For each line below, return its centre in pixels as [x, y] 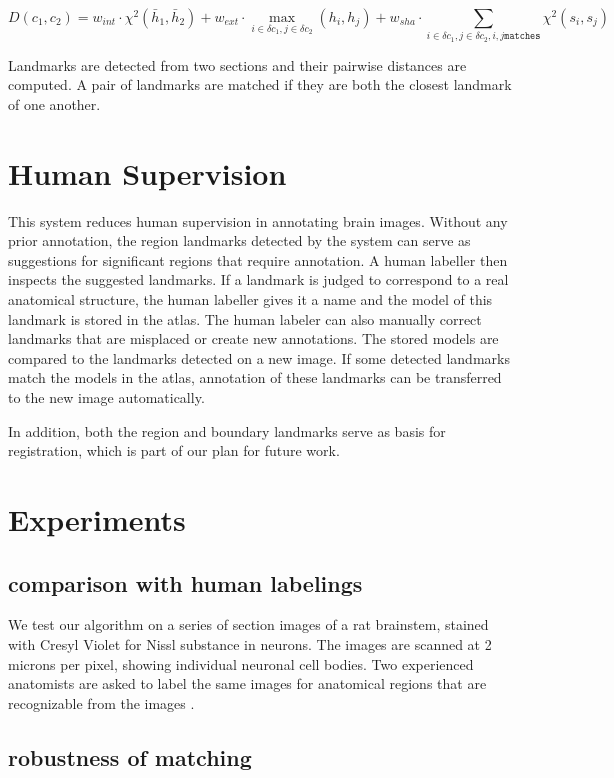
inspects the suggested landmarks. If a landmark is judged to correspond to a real [258, 279]
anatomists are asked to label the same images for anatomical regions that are [247, 683]
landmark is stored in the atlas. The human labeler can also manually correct [245, 318]
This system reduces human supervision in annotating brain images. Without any [258, 220]
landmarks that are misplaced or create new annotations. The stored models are [253, 338]
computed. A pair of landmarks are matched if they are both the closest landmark [260, 84]
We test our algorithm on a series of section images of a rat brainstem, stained [248, 624]
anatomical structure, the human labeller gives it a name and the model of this [250, 299]
